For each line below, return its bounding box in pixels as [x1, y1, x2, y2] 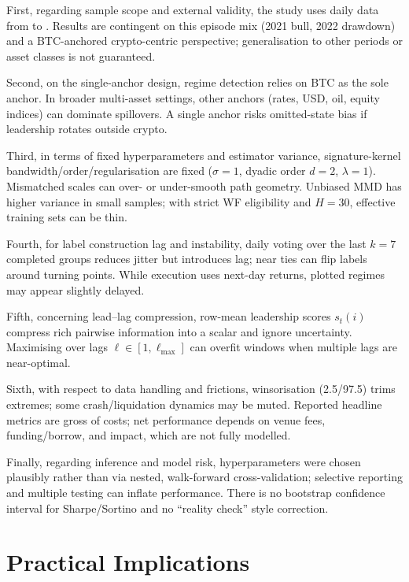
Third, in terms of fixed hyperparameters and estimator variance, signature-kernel [6, 146, 401, 163]
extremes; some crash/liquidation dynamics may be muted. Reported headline [6, 396, 382, 413]
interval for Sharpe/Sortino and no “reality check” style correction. [6, 499, 329, 516]
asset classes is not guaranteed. [6, 47, 156, 64]
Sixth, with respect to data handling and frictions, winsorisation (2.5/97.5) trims [6, 380, 396, 397]
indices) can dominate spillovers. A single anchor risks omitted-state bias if [6, 105, 367, 121]
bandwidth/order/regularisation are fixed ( [6, 162, 213, 179]
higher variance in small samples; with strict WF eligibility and [6, 193, 311, 209]
